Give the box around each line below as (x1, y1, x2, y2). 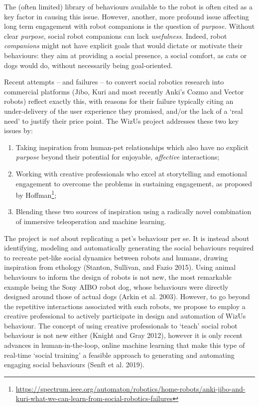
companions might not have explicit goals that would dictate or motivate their (4, 40, 243, 51)
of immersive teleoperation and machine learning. (15, 216, 166, 226)
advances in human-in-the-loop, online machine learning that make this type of (4, 340, 245, 350)
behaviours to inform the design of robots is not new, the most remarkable (4, 271, 232, 282)
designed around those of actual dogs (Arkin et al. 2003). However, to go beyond (4, 291, 250, 302)
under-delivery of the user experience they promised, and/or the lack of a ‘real (4, 105, 243, 116)
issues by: (4, 125, 33, 136)
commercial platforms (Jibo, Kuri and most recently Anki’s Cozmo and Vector (4, 86, 244, 96)
